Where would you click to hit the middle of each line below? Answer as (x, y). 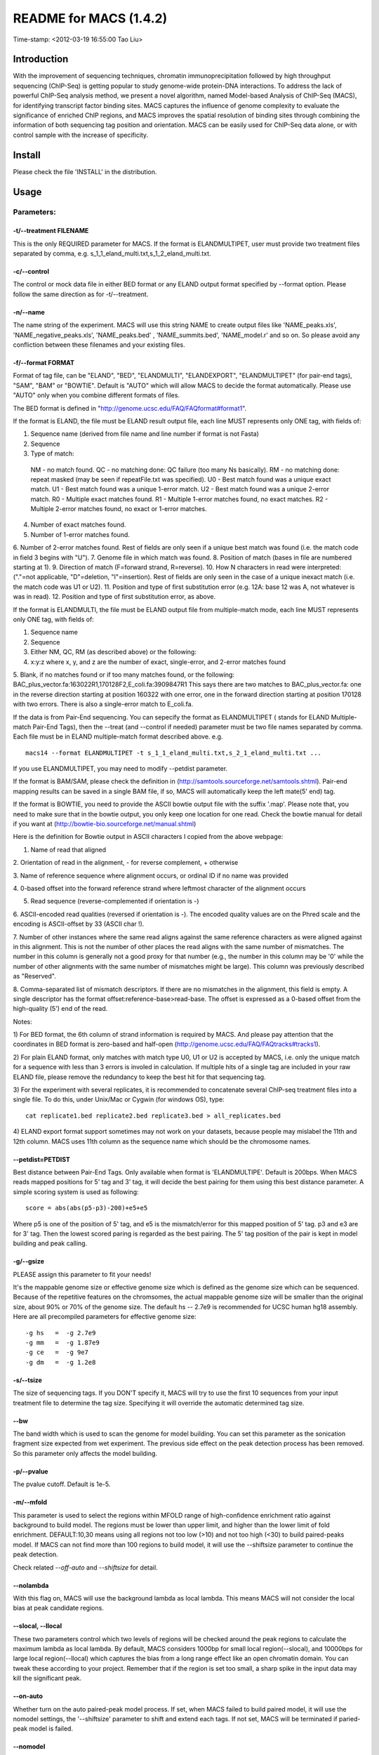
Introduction (41, 59)
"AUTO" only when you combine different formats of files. (97, 395)
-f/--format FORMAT (44, 363)
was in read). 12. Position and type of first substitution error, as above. (114, 597)
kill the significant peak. (47, 1678)
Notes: (22, 1021)
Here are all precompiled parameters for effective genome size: (105, 1317)
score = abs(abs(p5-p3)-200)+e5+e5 (87, 1208)
